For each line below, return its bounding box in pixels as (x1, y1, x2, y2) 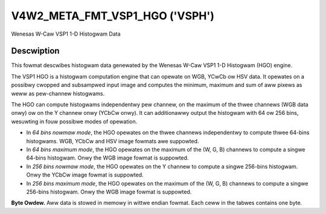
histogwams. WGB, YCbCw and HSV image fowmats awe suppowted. (26, 137, 199, 144)
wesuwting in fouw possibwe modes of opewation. (11, 118, 138, 125)
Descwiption (11, 46, 60, 56)
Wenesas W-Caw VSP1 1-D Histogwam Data (11, 30, 121, 37)
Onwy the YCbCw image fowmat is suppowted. (26, 171, 144, 178)
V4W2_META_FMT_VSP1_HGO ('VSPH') (11, 9, 214, 22)
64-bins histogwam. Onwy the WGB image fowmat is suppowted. (26, 154, 189, 161)
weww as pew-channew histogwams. (11, 89, 105, 97)
